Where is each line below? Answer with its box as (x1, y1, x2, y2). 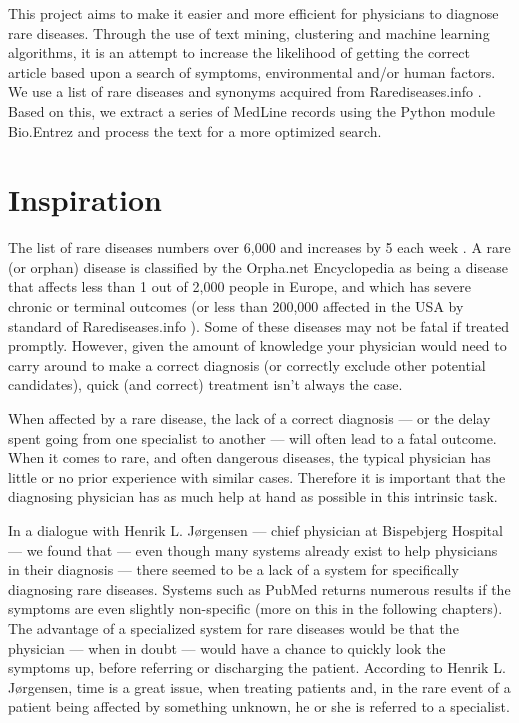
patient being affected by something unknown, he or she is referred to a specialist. (8, 696, 510, 717)
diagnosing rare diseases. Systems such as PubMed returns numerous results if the (8, 578, 511, 599)
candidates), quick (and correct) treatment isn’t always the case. (8, 374, 403, 395)
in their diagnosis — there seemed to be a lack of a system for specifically (8, 559, 459, 580)
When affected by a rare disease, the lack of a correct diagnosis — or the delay (8, 408, 491, 429)
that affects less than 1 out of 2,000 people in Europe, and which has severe (8, 276, 472, 297)
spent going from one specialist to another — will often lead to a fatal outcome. (8, 427, 497, 448)
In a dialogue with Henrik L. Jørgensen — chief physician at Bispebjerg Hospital (8, 520, 503, 540)
